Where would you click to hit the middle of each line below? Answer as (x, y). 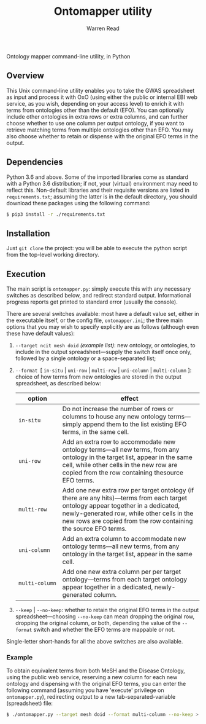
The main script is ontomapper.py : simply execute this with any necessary (99, 289)
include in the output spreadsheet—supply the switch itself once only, (103, 352)
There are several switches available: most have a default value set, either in (103, 314)
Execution (26, 274)
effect (130, 399)
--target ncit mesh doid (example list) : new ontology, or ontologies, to (105, 345)
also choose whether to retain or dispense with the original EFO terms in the (102, 136)
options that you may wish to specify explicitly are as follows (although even (103, 327)
